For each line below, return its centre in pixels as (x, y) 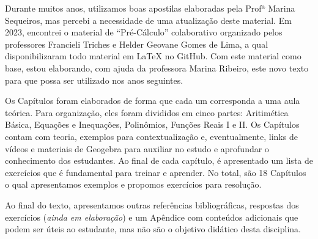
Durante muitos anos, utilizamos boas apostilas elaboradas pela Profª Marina (150, 8)
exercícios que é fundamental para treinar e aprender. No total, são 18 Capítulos (156, 172)
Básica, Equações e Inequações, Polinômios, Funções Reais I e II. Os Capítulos (152, 124)
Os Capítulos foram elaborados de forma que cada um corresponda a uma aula (153, 101)
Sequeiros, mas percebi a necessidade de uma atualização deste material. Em (148, 20)
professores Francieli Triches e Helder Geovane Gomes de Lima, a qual (137, 44)
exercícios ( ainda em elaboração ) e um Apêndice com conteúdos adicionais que (152, 217)
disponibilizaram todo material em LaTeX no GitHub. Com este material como (153, 56)
